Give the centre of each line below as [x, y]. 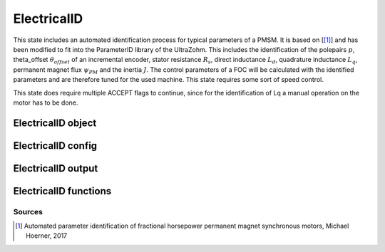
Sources [28, 211]
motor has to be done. [46, 103]
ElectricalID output [56, 168]
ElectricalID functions [62, 191]
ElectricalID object [55, 123]
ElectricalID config [55, 146]
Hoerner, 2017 [47, 236]
